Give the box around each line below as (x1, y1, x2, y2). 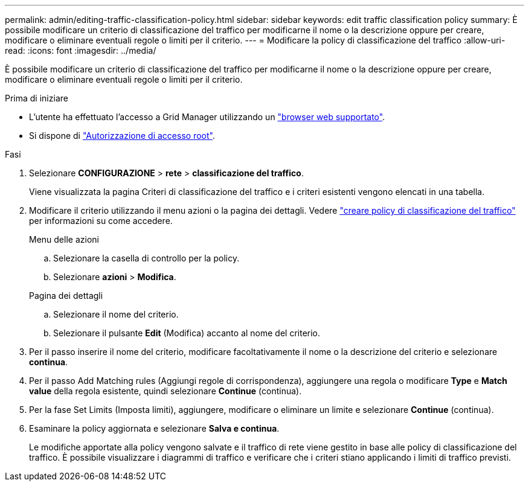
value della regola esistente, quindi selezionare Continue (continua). (29, 386, 302, 396)
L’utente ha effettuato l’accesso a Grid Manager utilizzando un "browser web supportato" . (29, 112, 385, 122)
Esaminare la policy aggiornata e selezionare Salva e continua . (29, 423, 280, 433)
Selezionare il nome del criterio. (53, 309, 179, 319)
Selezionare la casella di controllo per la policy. (53, 253, 240, 263)
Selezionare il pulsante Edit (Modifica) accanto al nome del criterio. (53, 328, 321, 338)
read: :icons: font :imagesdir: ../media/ (5, 45, 156, 56)
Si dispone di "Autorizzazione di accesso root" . (29, 130, 215, 141)
